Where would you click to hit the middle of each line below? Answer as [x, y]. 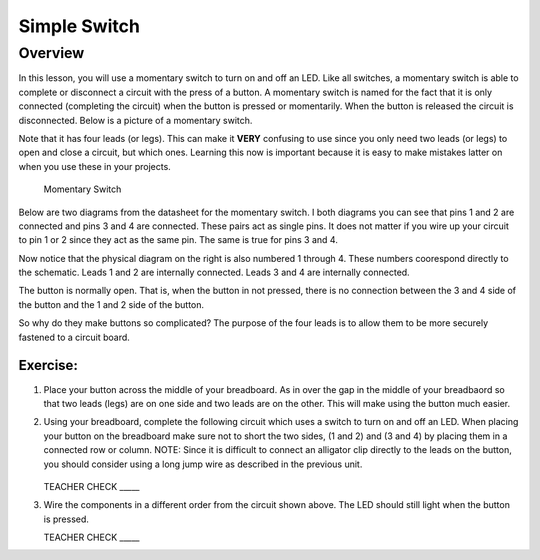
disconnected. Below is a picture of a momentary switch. [135, 120]
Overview [51, 53]
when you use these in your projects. [95, 166]
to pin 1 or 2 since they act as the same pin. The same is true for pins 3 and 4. [178, 240]
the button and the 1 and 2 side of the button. [111, 304]
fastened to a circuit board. [74, 337]
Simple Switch [79, 26]
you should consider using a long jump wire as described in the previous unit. [203, 464]
